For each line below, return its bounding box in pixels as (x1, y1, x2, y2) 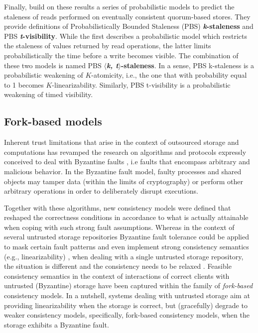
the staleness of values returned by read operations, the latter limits (4, 40, 211, 51)
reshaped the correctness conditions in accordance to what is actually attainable (4, 212, 249, 222)
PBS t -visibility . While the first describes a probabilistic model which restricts (4, 30, 247, 41)
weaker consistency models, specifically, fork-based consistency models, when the (4, 310, 250, 320)
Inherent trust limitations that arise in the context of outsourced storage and (4, 137, 239, 147)
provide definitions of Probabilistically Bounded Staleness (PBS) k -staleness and (4, 21, 254, 31)
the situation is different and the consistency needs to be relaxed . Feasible (4, 261, 232, 271)
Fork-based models (4, 113, 102, 129)
